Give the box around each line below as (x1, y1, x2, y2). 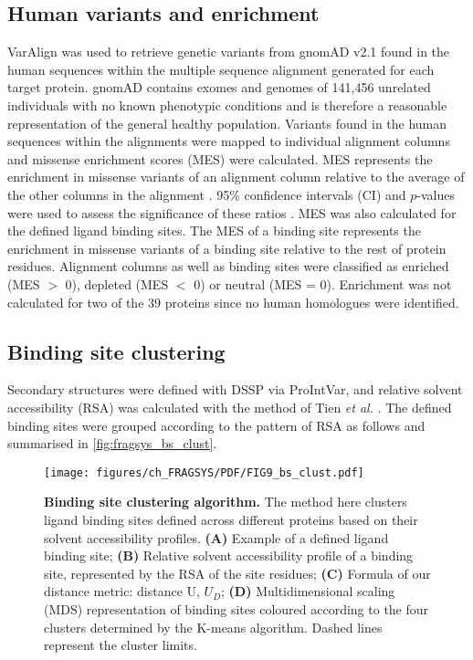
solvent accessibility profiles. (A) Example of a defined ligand (44, 528, 389, 547)
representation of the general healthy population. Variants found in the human (7, 113, 447, 132)
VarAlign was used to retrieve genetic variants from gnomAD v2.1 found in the (7, 42, 450, 61)
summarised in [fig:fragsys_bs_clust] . (7, 434, 217, 453)
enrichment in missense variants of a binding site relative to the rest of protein (7, 238, 447, 257)
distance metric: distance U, (44, 581, 200, 601)
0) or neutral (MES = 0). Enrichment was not (194, 274, 452, 293)
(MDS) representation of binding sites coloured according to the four (44, 599, 429, 618)
